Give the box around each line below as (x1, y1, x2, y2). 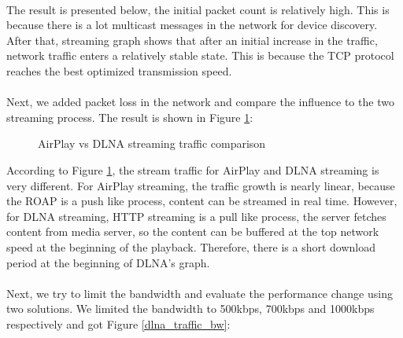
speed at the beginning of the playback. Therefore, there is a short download (6, 238, 376, 255)
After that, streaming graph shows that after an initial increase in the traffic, (6, 31, 378, 48)
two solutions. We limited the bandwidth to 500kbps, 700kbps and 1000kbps (6, 300, 375, 317)
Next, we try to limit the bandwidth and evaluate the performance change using (6, 285, 393, 301)
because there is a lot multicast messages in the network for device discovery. (6, 17, 378, 33)
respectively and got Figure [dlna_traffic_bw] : (6, 315, 231, 332)
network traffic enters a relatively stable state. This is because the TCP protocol (6, 47, 394, 64)
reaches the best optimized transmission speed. (6, 62, 232, 79)
